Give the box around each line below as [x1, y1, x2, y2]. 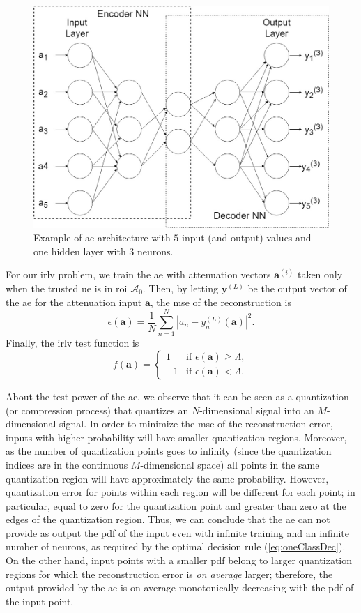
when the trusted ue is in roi [6, 281, 128, 296]
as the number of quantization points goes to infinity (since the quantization [6, 444, 332, 458]
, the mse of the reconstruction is [150, 294, 291, 309]
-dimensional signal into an [199, 402, 314, 417]
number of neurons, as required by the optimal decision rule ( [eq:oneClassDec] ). [6, 539, 346, 554]
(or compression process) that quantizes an [6, 402, 189, 417]
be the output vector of [247, 281, 347, 296]
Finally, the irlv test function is [6, 335, 139, 350]
